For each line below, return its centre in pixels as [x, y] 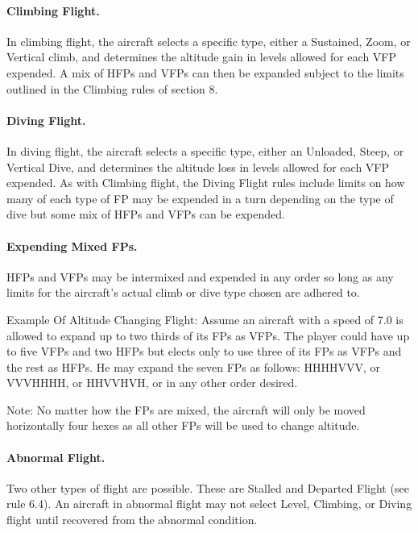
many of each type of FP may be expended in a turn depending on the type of [200, 198]
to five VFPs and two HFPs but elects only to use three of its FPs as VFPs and [204, 351]
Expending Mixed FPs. [72, 246]
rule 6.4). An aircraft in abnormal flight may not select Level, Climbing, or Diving [209, 504]
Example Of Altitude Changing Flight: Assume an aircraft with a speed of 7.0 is [205, 319]
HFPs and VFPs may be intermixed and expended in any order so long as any [200, 276]
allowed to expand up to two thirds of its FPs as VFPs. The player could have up [208, 335]
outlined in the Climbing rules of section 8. [112, 88]
